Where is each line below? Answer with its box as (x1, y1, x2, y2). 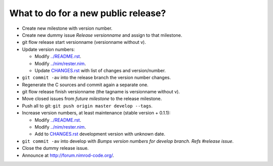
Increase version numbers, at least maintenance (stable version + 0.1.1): (22, 110, 171, 116)
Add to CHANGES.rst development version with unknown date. (34, 131, 165, 137)
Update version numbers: (22, 46, 75, 52)
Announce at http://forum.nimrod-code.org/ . (22, 152, 114, 158)
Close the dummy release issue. (22, 145, 89, 151)
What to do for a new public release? (9, 8, 166, 19)
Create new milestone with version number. (22, 25, 113, 31)
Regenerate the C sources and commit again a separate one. (22, 81, 149, 88)
